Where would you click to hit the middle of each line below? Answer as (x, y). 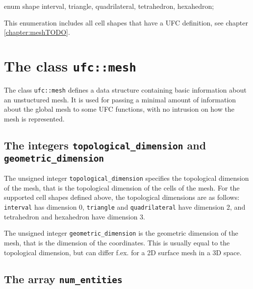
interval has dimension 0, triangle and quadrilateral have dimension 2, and (125, 207)
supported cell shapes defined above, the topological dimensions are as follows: (122, 197)
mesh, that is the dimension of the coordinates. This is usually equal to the (117, 242)
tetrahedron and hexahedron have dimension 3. (75, 216)
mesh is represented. (34, 118)
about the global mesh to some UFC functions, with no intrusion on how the (119, 109)
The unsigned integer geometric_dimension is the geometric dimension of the (121, 233)
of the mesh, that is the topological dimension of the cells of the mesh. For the (122, 187)
